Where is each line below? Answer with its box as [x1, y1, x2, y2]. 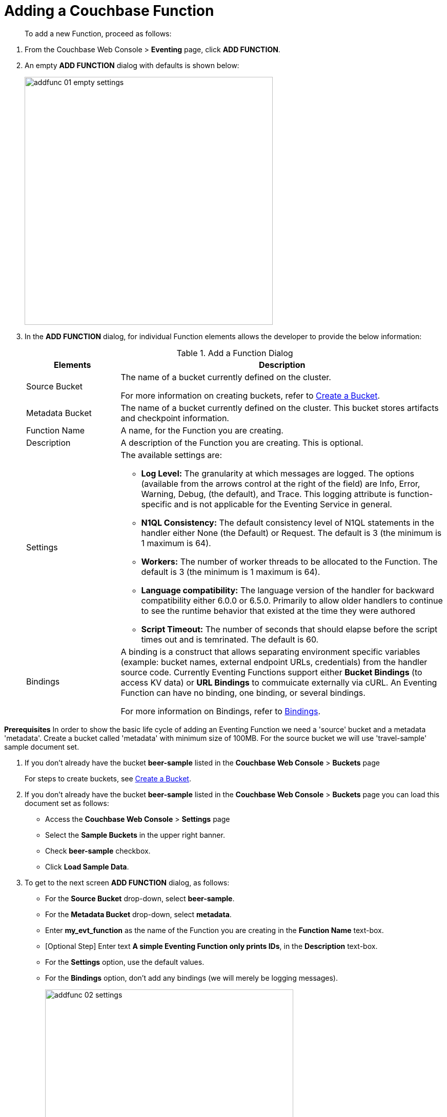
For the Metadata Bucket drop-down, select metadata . [45, 909, 232, 919]
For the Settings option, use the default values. [45, 957, 205, 966]
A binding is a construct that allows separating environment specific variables [120, 646, 420, 657]
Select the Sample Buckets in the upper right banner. [45, 830, 225, 839]
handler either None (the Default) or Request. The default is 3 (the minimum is [141, 527, 442, 538]
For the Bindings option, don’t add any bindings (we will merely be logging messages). [45, 973, 338, 982]
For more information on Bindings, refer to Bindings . [120, 706, 321, 716]
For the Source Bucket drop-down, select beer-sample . [45, 894, 235, 903]
